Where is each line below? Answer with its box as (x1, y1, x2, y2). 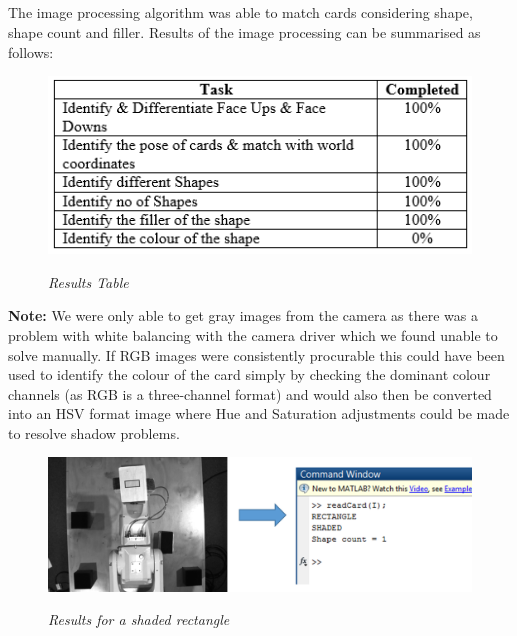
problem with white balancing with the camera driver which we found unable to (8, 324, 498, 345)
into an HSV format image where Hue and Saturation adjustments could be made (8, 403, 510, 424)
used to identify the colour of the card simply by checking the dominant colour (8, 364, 491, 385)
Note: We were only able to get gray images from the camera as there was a (8, 305, 478, 326)
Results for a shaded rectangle (48, 609, 230, 630)
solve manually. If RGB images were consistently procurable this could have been (8, 344, 505, 365)
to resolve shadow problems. (8, 422, 180, 443)
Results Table (48, 271, 129, 292)
